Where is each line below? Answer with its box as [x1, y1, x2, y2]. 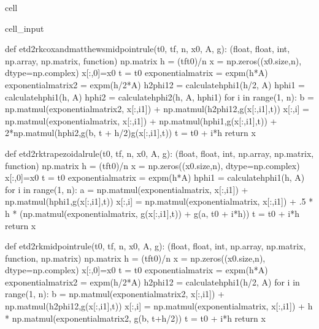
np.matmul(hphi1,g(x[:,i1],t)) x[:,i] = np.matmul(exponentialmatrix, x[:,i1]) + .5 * [5, 195, 313, 208]
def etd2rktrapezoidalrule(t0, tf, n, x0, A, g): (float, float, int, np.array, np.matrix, [5, 146, 314, 159]
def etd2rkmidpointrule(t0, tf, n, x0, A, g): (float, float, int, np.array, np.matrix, [5, 240, 306, 252]
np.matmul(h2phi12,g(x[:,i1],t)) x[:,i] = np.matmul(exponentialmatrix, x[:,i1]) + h [5, 300, 313, 312]
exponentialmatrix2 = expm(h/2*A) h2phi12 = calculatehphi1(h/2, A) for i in [5, 275, 300, 288]
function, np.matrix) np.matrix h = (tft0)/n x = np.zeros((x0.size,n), [5, 251, 266, 264]
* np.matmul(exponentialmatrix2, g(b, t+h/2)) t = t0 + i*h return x [5, 311, 266, 324]
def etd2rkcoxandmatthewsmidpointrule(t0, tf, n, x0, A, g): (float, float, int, [5, 42, 290, 55]
